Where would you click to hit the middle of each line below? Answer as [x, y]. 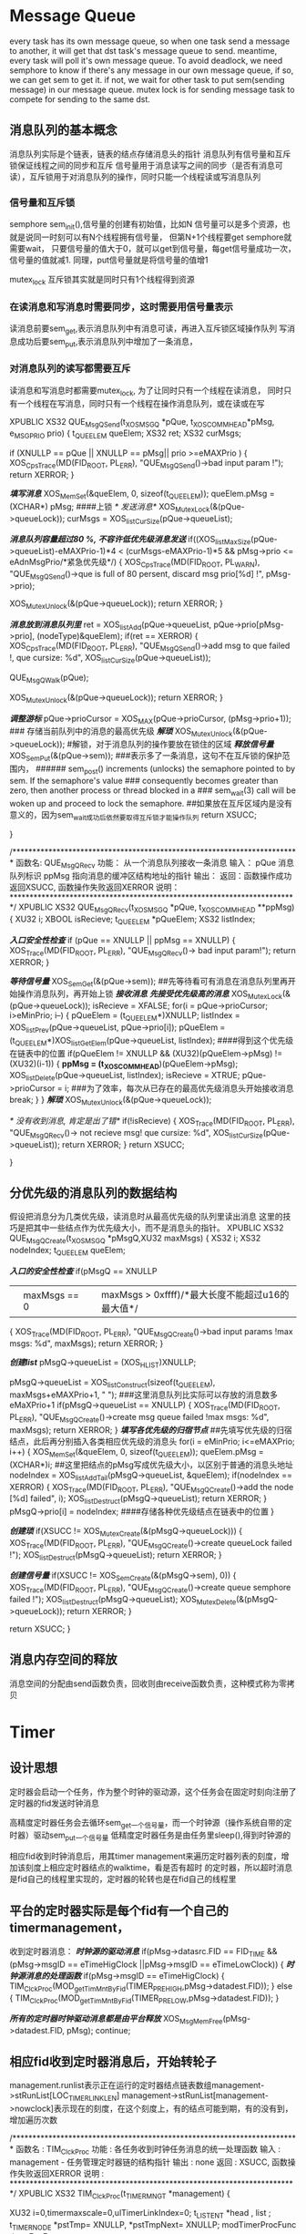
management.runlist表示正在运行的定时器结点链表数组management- [137, 2085]
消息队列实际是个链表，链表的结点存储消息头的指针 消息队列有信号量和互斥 [150, 154]
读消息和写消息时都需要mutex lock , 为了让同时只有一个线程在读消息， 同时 [147, 391]
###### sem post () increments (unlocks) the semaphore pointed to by [165, 769]
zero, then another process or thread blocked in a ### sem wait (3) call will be [153, 791]
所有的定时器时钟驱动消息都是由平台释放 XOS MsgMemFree [116, 2020]
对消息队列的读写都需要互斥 [70, 368]
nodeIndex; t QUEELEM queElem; [67, 1251]
